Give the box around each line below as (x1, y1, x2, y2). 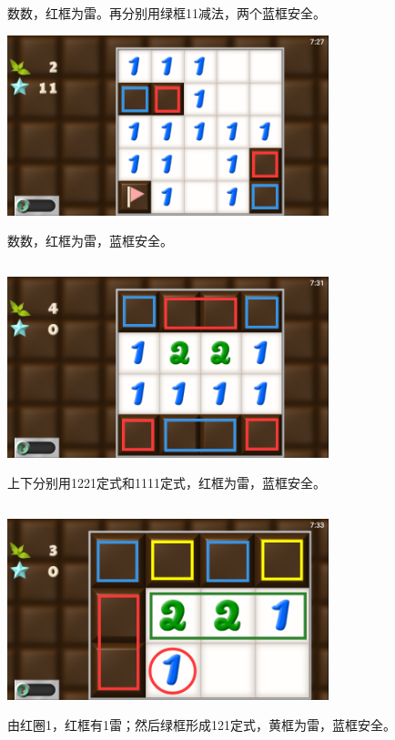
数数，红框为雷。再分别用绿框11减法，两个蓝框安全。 (7, 4, 326, 22)
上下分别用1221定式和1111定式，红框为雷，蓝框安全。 (7, 473, 326, 492)
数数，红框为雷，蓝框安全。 (7, 231, 173, 250)
